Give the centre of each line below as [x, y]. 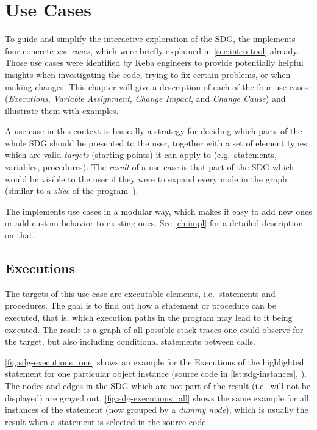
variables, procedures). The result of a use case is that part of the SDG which [150, 167]
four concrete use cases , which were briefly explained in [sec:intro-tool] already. [152, 50]
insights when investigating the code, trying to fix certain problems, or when [148, 74]
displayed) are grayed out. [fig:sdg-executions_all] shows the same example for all [157, 397]
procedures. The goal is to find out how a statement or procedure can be [141, 305]
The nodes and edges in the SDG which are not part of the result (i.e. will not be [158, 385]
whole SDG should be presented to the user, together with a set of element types [156, 142]
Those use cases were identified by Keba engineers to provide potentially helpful [154, 63]
